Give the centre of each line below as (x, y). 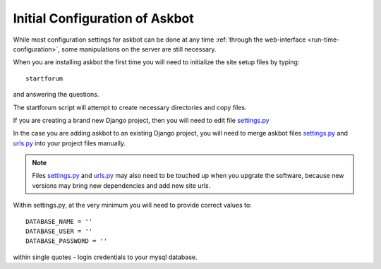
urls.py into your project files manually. (69, 143)
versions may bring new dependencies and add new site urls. (121, 185)
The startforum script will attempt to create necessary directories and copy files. (130, 107)
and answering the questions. (56, 95)
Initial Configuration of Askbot (103, 18)
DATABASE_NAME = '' (59, 221)
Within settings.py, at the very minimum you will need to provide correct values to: (132, 205)
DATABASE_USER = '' (59, 232)
